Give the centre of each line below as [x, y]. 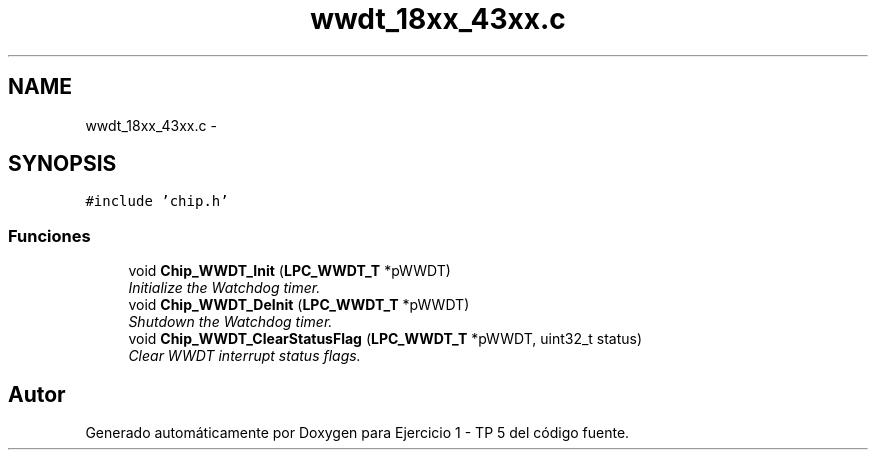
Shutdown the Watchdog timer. [230, 322]
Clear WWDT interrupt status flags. [244, 356]
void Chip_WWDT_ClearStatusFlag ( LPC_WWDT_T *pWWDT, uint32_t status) [385, 339]
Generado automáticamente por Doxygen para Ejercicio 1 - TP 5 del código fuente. [357, 433]
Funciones [49, 235]
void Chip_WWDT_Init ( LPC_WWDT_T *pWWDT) [289, 271]
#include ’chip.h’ [157, 201]
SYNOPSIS [62, 164]
